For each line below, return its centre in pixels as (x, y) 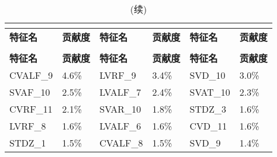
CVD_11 (208, 126)
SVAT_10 (210, 92)
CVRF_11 (31, 109)
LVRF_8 (28, 126)
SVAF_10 (30, 92)
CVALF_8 (121, 143)
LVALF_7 (120, 92)
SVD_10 (207, 75)
